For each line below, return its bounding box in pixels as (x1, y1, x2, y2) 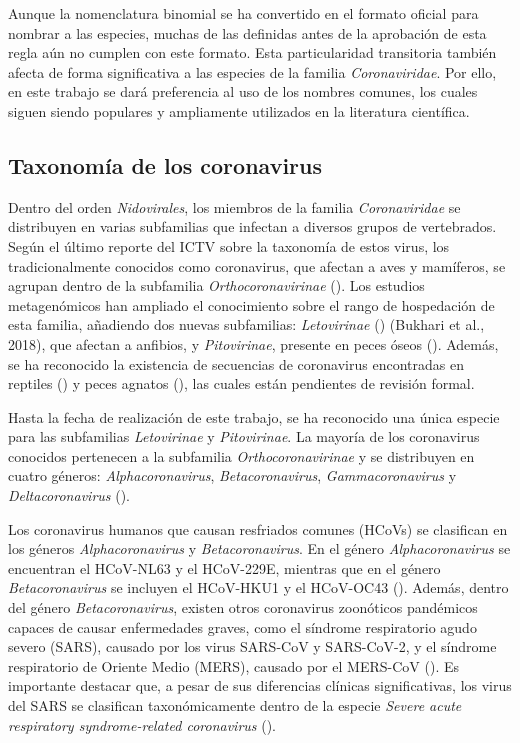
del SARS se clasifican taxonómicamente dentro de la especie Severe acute (8, 695, 462, 716)
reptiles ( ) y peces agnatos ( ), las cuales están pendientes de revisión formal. (8, 373, 475, 394)
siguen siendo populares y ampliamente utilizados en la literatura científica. (8, 100, 470, 121)
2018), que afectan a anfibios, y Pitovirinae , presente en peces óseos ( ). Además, (8, 333, 499, 354)
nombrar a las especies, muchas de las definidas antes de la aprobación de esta (8, 22, 487, 43)
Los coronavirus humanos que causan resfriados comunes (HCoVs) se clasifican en (8, 518, 508, 539)
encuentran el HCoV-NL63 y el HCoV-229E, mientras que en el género (8, 557, 441, 578)
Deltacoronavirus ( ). (8, 485, 130, 506)
